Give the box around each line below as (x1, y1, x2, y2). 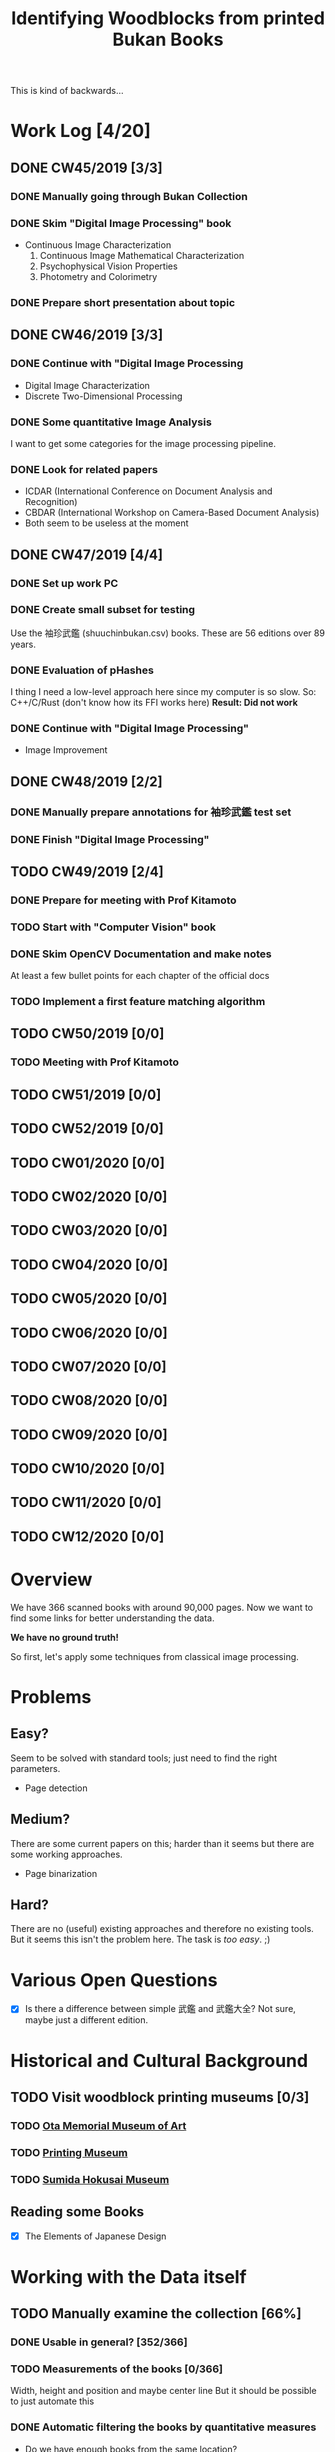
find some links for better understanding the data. (10, 1612, 215, 1624)
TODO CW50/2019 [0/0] (10, 1025, 165, 1042)
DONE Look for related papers (10, 462, 158, 476)
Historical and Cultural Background (10, 2049, 308, 2072)
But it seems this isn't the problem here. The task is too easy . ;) (10, 1933, 271, 1946)
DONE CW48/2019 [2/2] (10, 773, 163, 790)
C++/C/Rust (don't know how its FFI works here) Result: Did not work (10, 697, 298, 709)
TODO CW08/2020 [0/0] (10, 1392, 168, 1409)
